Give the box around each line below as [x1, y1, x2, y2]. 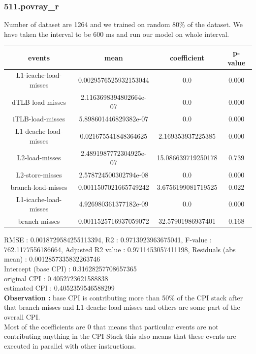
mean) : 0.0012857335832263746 [4, 254, 100, 264]
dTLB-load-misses [12, 96, 66, 107]
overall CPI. [4, 311, 40, 322]
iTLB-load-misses [13, 114, 65, 124]
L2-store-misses [16, 169, 62, 179]
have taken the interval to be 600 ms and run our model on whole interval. [4, 29, 229, 39]
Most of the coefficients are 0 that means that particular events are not [4, 321, 219, 331]
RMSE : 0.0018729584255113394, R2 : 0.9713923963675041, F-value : [4, 235, 212, 245]
